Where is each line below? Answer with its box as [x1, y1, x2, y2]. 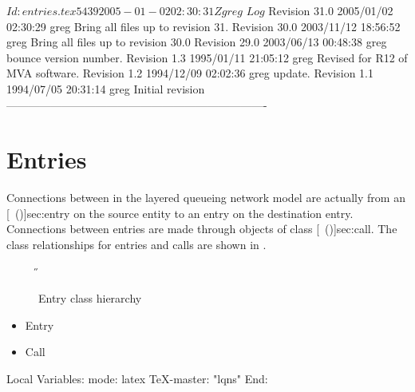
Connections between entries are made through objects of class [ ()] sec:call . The [6, 220, 397, 237]
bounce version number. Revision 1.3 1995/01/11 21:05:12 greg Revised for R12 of [6, 49, 408, 65]
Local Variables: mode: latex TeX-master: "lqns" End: [6, 370, 268, 387]
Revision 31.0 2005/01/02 [268, 2, 393, 18]
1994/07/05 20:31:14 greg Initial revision [6, 80, 205, 97]
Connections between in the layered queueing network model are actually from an [6, 189, 405, 206]
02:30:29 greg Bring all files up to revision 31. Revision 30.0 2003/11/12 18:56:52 [6, 18, 401, 34]
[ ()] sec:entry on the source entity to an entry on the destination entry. [6, 204, 354, 221]
